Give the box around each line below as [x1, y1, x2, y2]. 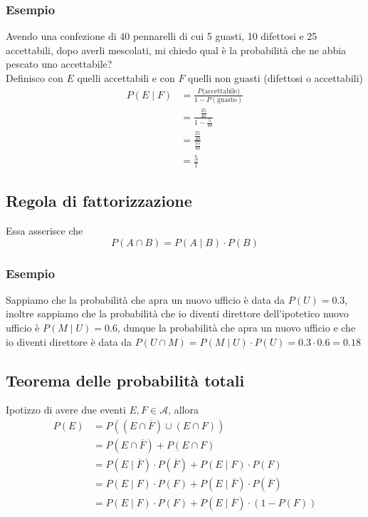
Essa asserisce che [6, 223, 83, 238]
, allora [168, 402, 199, 417]
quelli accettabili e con [77, 71, 175, 85]
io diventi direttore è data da [6, 334, 132, 349]
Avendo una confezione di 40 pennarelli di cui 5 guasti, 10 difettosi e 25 [6, 29, 317, 43]
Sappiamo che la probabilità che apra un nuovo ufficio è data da [6, 292, 285, 307]
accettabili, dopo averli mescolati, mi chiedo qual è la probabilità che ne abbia [6, 42, 347, 57]
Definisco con [6, 71, 63, 85]
